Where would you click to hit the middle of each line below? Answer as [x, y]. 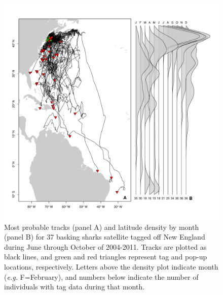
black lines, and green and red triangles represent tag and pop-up [106, 257]
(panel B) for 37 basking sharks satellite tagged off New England [105, 237]
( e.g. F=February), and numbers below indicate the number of [101, 276]
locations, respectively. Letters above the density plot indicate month [111, 266]
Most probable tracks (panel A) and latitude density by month [102, 227]
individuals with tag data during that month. [75, 287]
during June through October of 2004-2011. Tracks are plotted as [105, 246]
